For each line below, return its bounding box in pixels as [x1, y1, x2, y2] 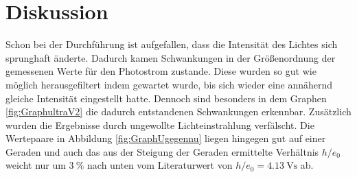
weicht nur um [5, 158, 66, 172]
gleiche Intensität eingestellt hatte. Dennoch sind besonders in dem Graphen [5, 91, 327, 105]
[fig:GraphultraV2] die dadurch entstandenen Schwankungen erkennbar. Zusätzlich [5, 104, 352, 119]
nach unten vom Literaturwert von [87, 158, 233, 172]
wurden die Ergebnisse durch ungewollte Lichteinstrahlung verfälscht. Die [5, 117, 314, 132]
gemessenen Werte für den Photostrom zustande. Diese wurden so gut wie [5, 64, 316, 78]
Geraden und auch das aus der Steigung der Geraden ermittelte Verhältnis [5, 144, 319, 158]
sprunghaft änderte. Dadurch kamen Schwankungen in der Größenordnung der [5, 50, 336, 64]
